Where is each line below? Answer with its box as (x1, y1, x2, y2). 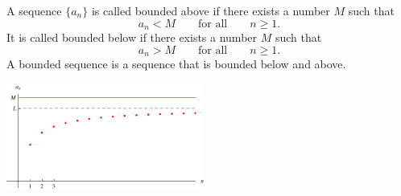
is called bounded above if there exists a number (91, 2, 330, 18)
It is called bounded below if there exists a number (6, 29, 258, 46)
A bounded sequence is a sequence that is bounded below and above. (6, 55, 346, 72)
